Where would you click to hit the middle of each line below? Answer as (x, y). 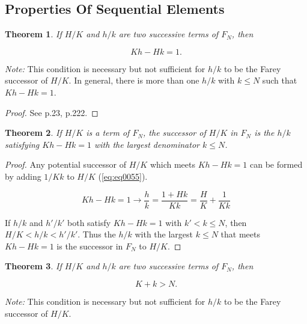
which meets (173, 164)
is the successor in (90, 246)
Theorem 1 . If (33, 34)
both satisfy (89, 222)
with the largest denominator (147, 144)
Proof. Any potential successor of (66, 164)
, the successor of (175, 133)
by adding (23, 176)
